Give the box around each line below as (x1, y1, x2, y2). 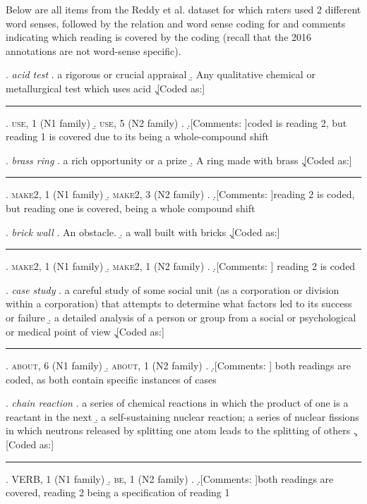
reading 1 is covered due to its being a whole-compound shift (6, 129, 269, 144)
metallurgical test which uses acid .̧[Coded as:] (6, 80, 205, 95)
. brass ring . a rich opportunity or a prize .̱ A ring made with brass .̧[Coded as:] (6, 152, 352, 167)
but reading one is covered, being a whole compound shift (6, 200, 255, 215)
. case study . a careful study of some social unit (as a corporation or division (6, 282, 339, 297)
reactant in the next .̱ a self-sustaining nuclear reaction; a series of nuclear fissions (6, 409, 359, 424)
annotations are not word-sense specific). (6, 43, 181, 58)
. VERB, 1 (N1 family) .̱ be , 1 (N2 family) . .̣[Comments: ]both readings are (6, 471, 334, 486)
